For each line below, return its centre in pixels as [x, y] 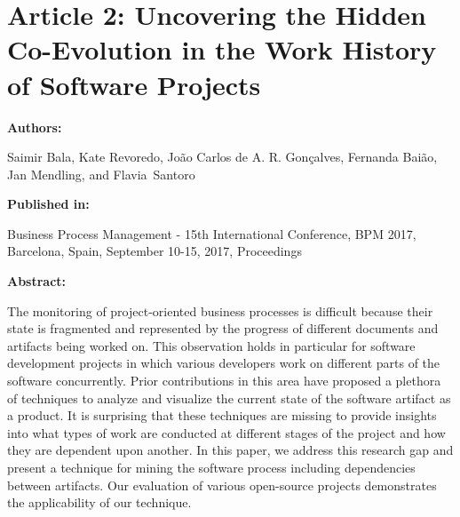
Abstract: [37, 281]
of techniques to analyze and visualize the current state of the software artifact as [229, 398]
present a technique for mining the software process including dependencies [211, 467]
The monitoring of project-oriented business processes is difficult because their [220, 310]
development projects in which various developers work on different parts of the [224, 363]
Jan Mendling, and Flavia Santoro [101, 174]
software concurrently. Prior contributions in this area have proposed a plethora [224, 381]
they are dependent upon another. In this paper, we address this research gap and [230, 450]
